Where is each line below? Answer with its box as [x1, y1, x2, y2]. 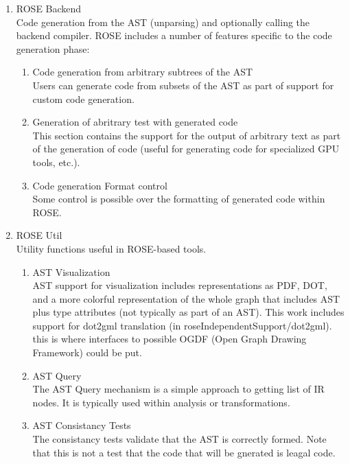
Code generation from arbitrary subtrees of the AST [32, 65, 253, 79]
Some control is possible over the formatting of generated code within [32, 192, 325, 206]
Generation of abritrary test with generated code [32, 115, 238, 129]
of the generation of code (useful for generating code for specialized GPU [32, 141, 340, 156]
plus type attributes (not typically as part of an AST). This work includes [32, 305, 345, 319]
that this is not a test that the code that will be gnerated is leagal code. [32, 445, 336, 459]
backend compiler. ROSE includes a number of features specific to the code [16, 28, 332, 43]
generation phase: [16, 41, 90, 56]
